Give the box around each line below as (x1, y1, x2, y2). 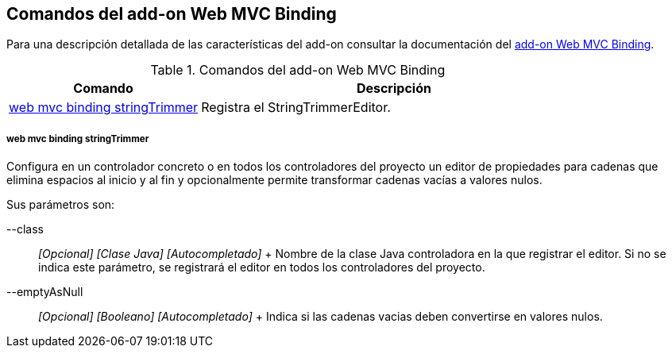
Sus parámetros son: (6, 198, 115, 212)
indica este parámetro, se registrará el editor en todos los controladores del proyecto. (38, 260, 485, 275)
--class (6, 222, 44, 237)
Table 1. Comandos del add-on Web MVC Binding (150, 62, 446, 79)
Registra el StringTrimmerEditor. (201, 99, 391, 116)
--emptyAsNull (6, 285, 83, 299)
